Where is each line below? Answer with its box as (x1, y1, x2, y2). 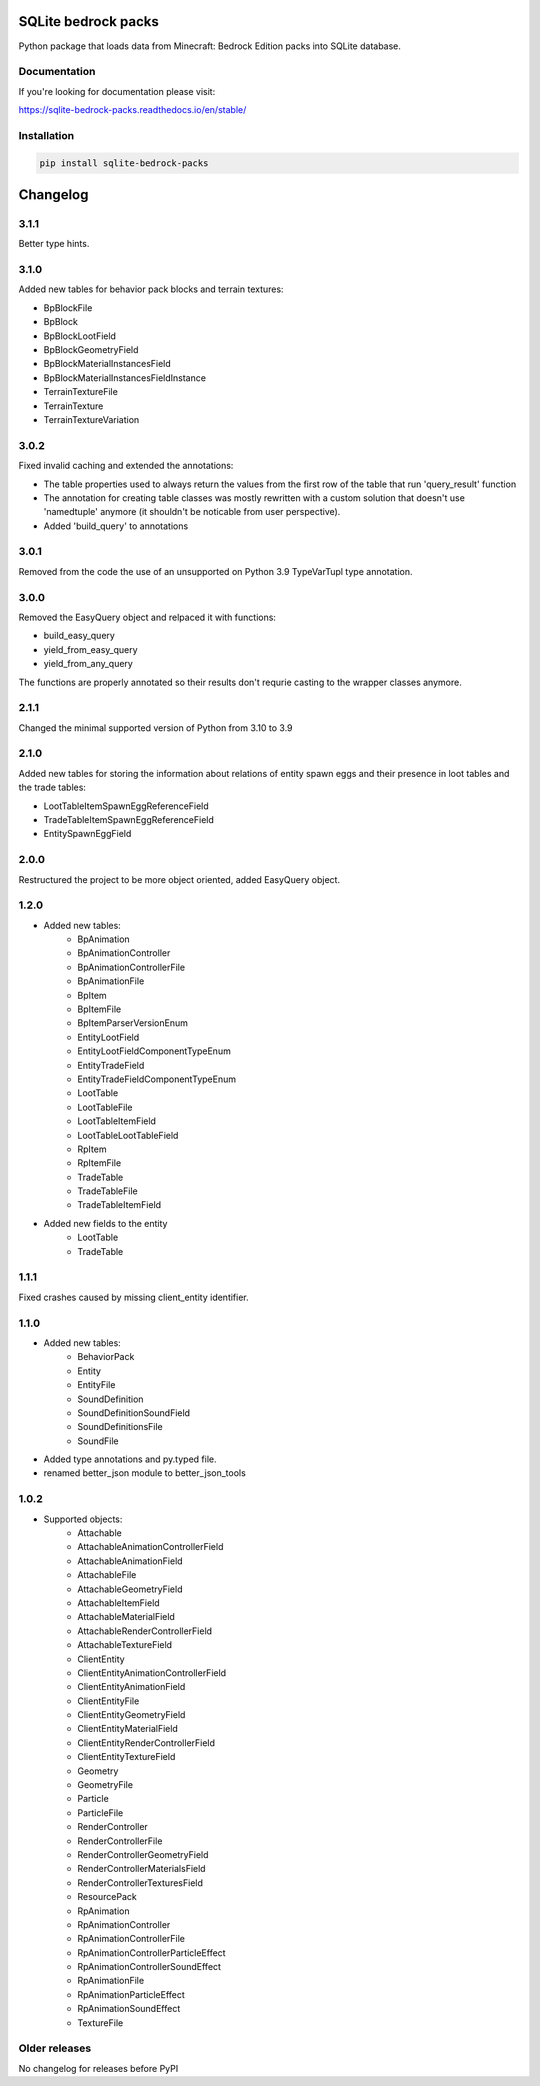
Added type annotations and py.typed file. (43, 1453, 217, 1465)
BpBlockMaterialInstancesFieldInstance (43, 371, 207, 384)
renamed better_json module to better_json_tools (43, 1467, 247, 1479)
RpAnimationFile (77, 1975, 145, 1987)
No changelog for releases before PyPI (18, 2062, 179, 2074)
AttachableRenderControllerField (77, 1625, 213, 1637)
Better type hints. (18, 238, 90, 250)
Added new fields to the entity (43, 1217, 168, 1229)
